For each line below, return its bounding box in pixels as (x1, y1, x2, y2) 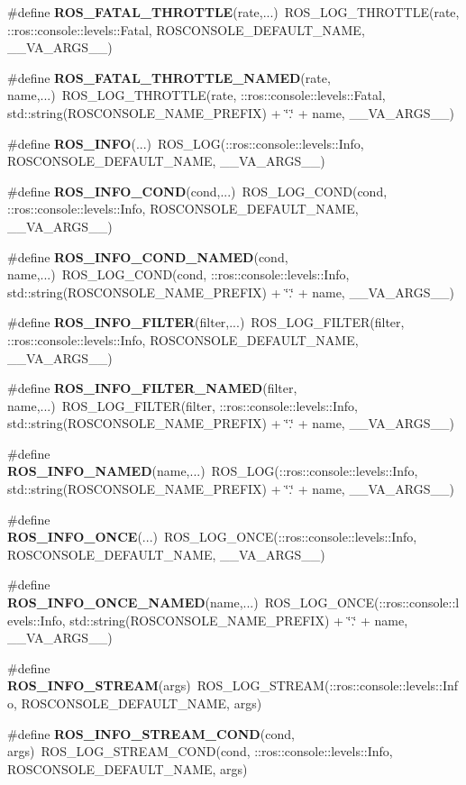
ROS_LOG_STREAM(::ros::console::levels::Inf (196, 676, 459, 695)
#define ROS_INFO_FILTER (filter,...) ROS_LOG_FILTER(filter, (7, 313, 405, 332)
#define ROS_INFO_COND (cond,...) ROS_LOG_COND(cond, (7, 181, 388, 200)
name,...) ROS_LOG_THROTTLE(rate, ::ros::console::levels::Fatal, (7, 86, 386, 105)
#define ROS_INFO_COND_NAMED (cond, (7, 247, 288, 266)
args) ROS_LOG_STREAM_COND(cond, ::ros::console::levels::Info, (7, 742, 393, 761)
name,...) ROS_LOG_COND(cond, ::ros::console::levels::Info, (7, 265, 350, 284)
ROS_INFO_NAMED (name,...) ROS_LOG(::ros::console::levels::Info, (7, 461, 418, 480)
